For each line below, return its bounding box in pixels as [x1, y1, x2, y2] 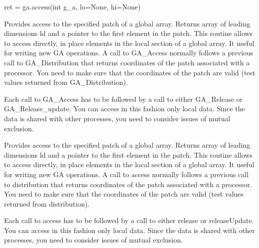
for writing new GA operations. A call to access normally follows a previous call [4, 169, 249, 179]
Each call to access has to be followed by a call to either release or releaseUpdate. [4, 215, 254, 226]
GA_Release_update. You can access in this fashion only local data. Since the [4, 103, 245, 114]
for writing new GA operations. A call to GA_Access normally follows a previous [4, 47, 253, 58]
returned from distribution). [4, 198, 90, 209]
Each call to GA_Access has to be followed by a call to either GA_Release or [4, 93, 243, 104]
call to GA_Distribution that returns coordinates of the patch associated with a [4, 57, 250, 67]
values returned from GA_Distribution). [4, 77, 128, 87]
